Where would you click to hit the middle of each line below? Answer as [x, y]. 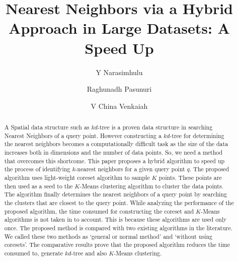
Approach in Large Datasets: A [119, 28]
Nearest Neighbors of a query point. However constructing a [83, 135]
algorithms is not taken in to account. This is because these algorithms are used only [115, 219]
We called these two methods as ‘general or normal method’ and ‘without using [108, 236]
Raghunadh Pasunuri [119, 89]
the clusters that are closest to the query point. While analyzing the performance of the [119, 202]
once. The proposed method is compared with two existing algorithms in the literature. [118, 227]
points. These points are [190, 178]
